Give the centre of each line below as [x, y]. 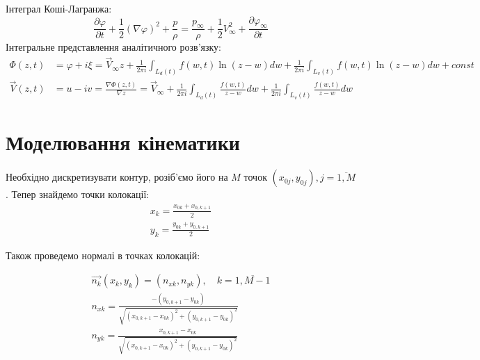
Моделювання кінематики [123, 142]
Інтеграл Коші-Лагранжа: [59, 8]
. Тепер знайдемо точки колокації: [78, 194]
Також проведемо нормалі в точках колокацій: [103, 255]
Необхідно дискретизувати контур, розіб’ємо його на [117, 177]
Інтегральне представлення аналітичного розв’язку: [113, 47]
